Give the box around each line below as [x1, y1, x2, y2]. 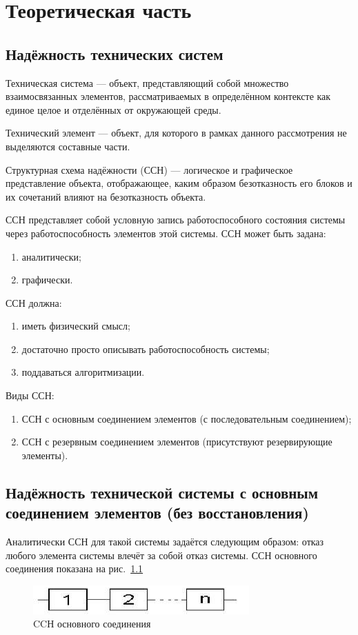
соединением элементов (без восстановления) [6, 502, 309, 523]
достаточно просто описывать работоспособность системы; [21, 341, 270, 356]
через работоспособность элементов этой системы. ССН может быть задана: [6, 225, 326, 240]
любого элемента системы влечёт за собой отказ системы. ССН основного [6, 547, 317, 562]
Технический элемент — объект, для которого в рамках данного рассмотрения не [6, 125, 347, 140]
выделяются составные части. [6, 139, 130, 153]
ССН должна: [6, 295, 62, 310]
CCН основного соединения [33, 616, 151, 631]
